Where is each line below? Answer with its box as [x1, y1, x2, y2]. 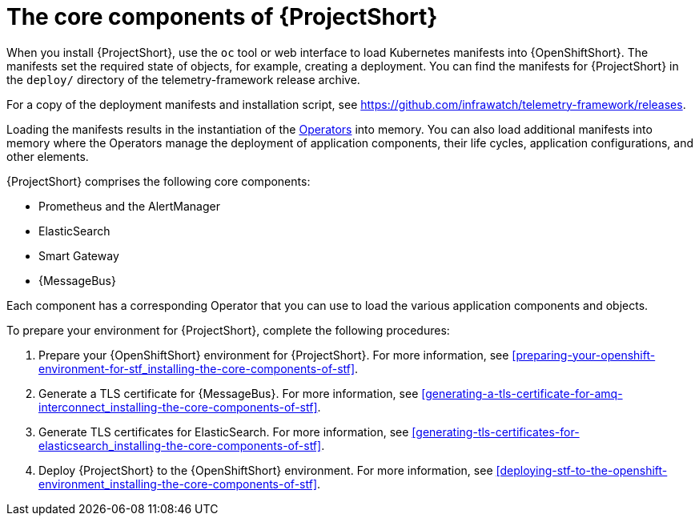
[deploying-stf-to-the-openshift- [496, 463, 668, 477]
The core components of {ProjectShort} [6, 3, 438, 30]
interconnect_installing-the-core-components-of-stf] [38, 400, 318, 414]
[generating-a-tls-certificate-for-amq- [421, 386, 623, 400]
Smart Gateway [38, 248, 119, 263]
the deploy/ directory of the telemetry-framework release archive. [6, 72, 360, 86]
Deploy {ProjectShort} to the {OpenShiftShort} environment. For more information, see [38, 463, 493, 477]
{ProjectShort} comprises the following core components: [6, 174, 311, 188]
